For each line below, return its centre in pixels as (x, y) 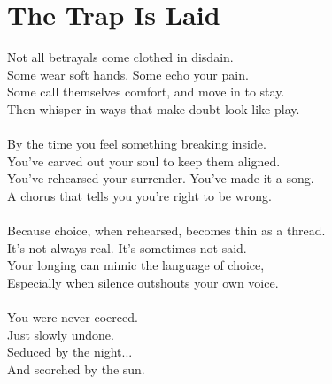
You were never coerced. (73, 317)
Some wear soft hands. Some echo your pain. (128, 74)
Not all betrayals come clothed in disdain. (120, 57)
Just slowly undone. (61, 334)
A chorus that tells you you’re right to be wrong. (139, 195)
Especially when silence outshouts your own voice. (143, 282)
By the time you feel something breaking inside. (137, 144)
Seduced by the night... (70, 352)
